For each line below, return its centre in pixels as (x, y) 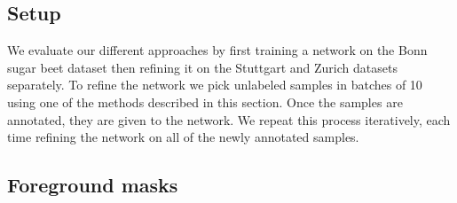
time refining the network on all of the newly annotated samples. (183, 137)
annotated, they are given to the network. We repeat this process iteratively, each (229, 119)
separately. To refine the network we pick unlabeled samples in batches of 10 (215, 85)
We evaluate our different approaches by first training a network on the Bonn (217, 50)
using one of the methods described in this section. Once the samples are (205, 101)
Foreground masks (93, 185)
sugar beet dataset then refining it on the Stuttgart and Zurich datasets (202, 67)
